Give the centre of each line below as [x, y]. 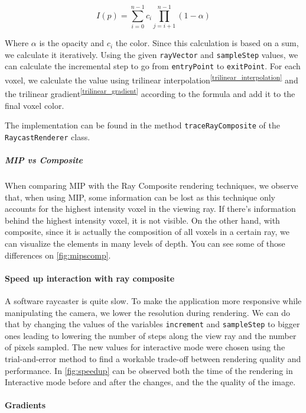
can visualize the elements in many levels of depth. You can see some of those [145, 243]
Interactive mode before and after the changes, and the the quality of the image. [150, 382]
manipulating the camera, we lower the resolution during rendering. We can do [147, 312]
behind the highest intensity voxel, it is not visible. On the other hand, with [142, 220]
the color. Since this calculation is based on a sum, [207, 43]
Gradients [25, 405]
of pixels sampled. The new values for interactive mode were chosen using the [145, 347]
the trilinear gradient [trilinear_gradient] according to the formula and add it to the [150, 93]
